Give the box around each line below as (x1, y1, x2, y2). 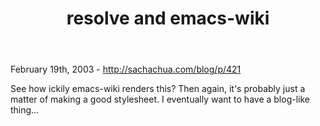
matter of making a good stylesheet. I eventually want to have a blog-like (10, 93, 310, 106)
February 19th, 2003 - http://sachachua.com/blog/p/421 (10, 63, 242, 76)
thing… (10, 104, 40, 116)
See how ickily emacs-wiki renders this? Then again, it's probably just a (10, 83, 306, 95)
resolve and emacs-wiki (66, 7, 270, 30)
